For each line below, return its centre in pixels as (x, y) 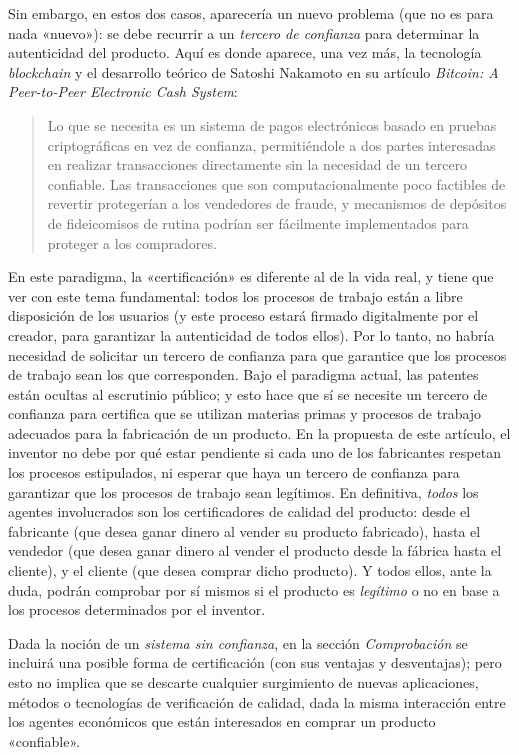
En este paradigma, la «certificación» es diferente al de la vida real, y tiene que (251, 276)
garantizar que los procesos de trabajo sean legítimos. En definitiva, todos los (243, 491)
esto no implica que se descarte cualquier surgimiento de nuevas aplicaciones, (243, 682)
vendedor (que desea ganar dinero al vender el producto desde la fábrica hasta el (255, 550)
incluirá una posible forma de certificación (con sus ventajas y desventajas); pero (255, 662)
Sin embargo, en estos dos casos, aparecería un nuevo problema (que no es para (251, 13)
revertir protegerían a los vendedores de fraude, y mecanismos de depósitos (277, 203)
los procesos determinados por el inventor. (137, 609)
